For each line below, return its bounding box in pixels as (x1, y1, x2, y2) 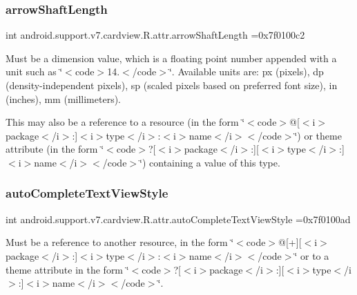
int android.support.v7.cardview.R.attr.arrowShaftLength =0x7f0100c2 (6, 28, 305, 42)
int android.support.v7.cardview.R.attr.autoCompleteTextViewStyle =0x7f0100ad (6, 211, 351, 226)
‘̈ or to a (294, 248, 329, 263)
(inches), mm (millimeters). (6, 91, 122, 106)
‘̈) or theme (294, 128, 342, 142)
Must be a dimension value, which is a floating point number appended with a (6, 50, 337, 65)
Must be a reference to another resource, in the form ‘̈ (6, 235, 234, 249)
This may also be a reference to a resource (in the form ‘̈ (6, 115, 245, 129)
